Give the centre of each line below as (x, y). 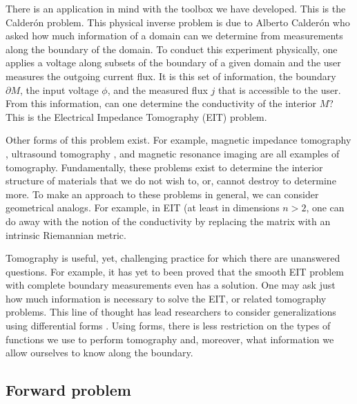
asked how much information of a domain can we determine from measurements (174, 36)
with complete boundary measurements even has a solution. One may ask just (171, 285)
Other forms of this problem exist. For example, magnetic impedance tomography (178, 140)
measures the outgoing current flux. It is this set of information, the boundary (171, 76)
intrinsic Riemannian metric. (66, 234)
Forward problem (68, 390)
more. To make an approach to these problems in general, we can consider (162, 194)
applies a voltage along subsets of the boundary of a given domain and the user (173, 62)
